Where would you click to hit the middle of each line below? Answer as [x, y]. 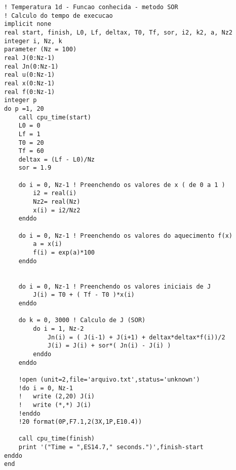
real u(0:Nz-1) [30, 75]
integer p [21, 100]
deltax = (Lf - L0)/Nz [56, 159]
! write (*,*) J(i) [55, 405]
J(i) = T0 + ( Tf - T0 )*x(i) [84, 295]
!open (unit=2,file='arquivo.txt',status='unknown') [109, 379]
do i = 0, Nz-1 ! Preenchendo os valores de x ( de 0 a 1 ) [122, 185]
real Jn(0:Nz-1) [31, 66]
